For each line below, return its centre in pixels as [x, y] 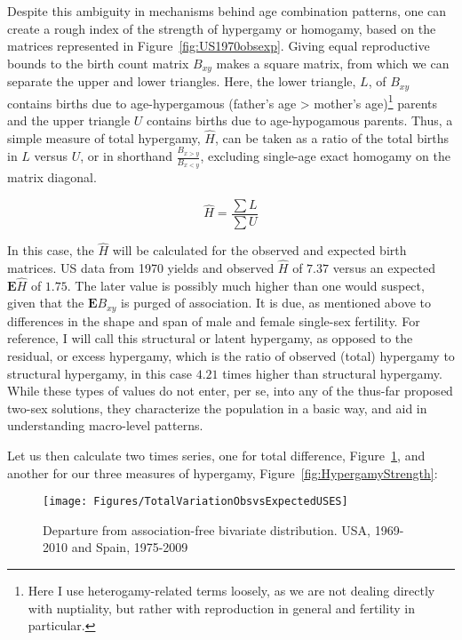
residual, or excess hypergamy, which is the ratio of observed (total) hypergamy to [231, 356]
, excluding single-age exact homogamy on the [325, 156]
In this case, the [51, 250]
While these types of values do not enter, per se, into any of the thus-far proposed [230, 391]
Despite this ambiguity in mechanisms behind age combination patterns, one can [227, 11]
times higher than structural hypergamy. [332, 373]
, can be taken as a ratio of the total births [332, 137]
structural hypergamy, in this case [100, 373]
